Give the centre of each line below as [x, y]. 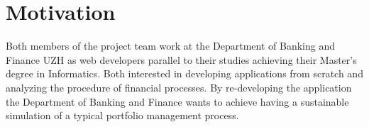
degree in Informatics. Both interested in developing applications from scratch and [184, 73]
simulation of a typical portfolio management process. [122, 115]
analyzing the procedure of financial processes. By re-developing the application [179, 87]
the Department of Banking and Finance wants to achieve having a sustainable [177, 101]
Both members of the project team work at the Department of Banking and [170, 46]
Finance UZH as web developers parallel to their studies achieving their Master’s [181, 59]
